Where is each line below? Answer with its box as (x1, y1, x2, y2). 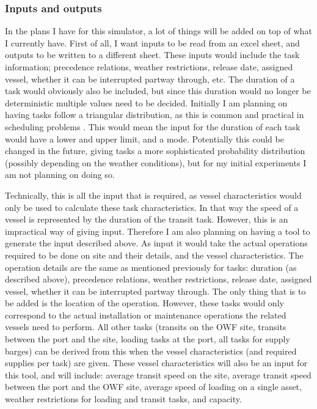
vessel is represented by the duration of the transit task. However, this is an (5, 213, 288, 226)
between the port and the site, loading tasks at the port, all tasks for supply (5, 333, 290, 345)
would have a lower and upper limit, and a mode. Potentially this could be (5, 132, 284, 145)
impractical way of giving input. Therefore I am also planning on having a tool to (5, 224, 310, 237)
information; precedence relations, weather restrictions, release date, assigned (5, 61, 293, 73)
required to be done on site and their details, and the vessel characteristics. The (5, 248, 304, 261)
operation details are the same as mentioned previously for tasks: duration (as (5, 260, 297, 273)
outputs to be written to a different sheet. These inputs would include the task (5, 48, 300, 61)
